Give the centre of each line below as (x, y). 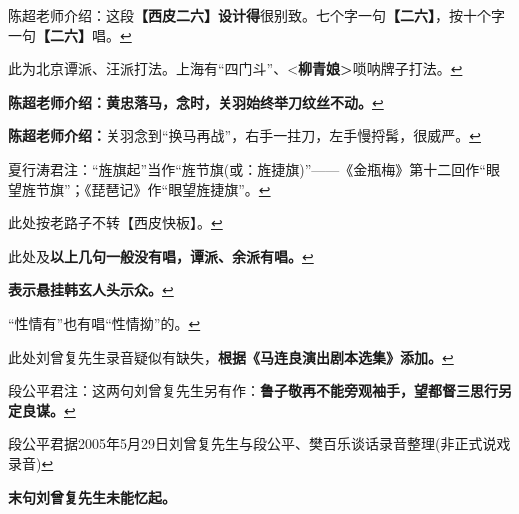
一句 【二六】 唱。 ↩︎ (70, 34)
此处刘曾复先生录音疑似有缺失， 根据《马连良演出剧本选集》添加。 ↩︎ (231, 356)
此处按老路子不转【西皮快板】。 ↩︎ (115, 222)
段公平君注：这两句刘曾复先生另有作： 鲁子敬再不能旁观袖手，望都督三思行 (253, 390)
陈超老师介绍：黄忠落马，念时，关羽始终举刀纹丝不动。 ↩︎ (196, 101)
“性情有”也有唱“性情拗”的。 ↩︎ (104, 322)
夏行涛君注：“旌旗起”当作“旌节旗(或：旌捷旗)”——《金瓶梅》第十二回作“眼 (254, 168)
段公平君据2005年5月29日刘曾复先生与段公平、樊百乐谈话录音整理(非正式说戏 (259, 443)
